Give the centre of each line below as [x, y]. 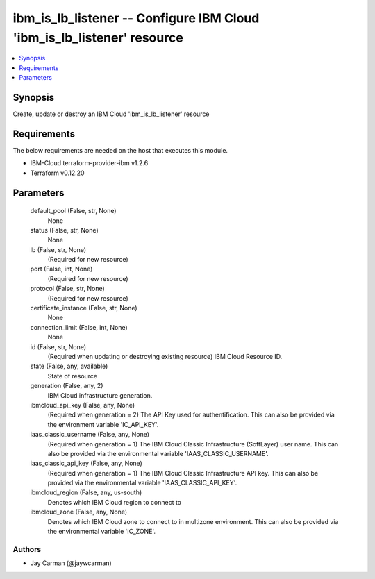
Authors [27, 549]
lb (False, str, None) [58, 249]
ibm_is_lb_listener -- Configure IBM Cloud [136, 18]
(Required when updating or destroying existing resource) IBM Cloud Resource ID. [165, 356]
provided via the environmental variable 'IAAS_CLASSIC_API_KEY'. [142, 483]
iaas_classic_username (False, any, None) [90, 435]
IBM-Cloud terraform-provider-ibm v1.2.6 [89, 163]
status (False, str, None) [64, 230]
